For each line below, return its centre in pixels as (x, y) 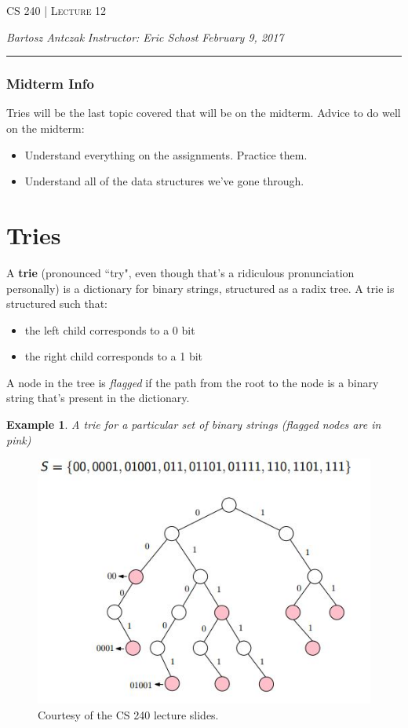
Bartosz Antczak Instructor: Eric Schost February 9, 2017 (145, 37)
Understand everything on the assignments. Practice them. (166, 154)
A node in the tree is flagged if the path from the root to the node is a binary (193, 382)
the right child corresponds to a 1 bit (114, 356)
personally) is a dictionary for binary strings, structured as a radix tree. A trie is (200, 288)
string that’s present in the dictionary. (98, 398)
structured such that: (57, 304)
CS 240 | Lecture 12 (56, 10)
